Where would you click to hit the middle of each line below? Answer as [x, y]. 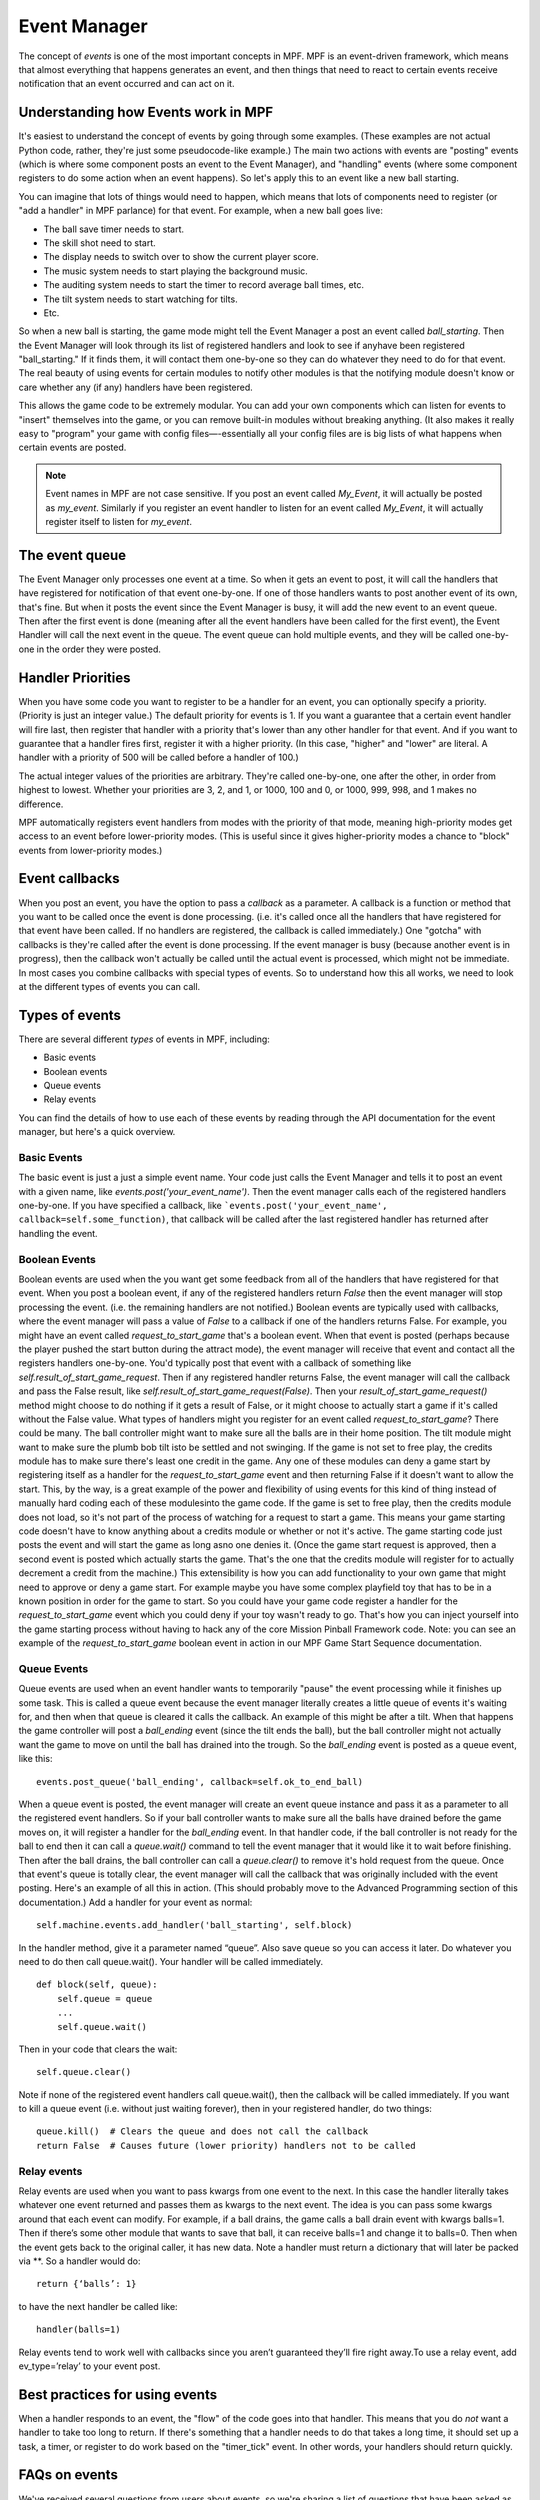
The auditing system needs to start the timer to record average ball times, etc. [204, 285]
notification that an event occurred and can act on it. [126, 84]
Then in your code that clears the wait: [98, 2049]
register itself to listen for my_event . [118, 521]
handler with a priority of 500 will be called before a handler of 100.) [158, 757]
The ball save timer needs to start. [114, 229]
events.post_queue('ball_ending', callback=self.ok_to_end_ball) [200, 1781]
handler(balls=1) [78, 2329]
